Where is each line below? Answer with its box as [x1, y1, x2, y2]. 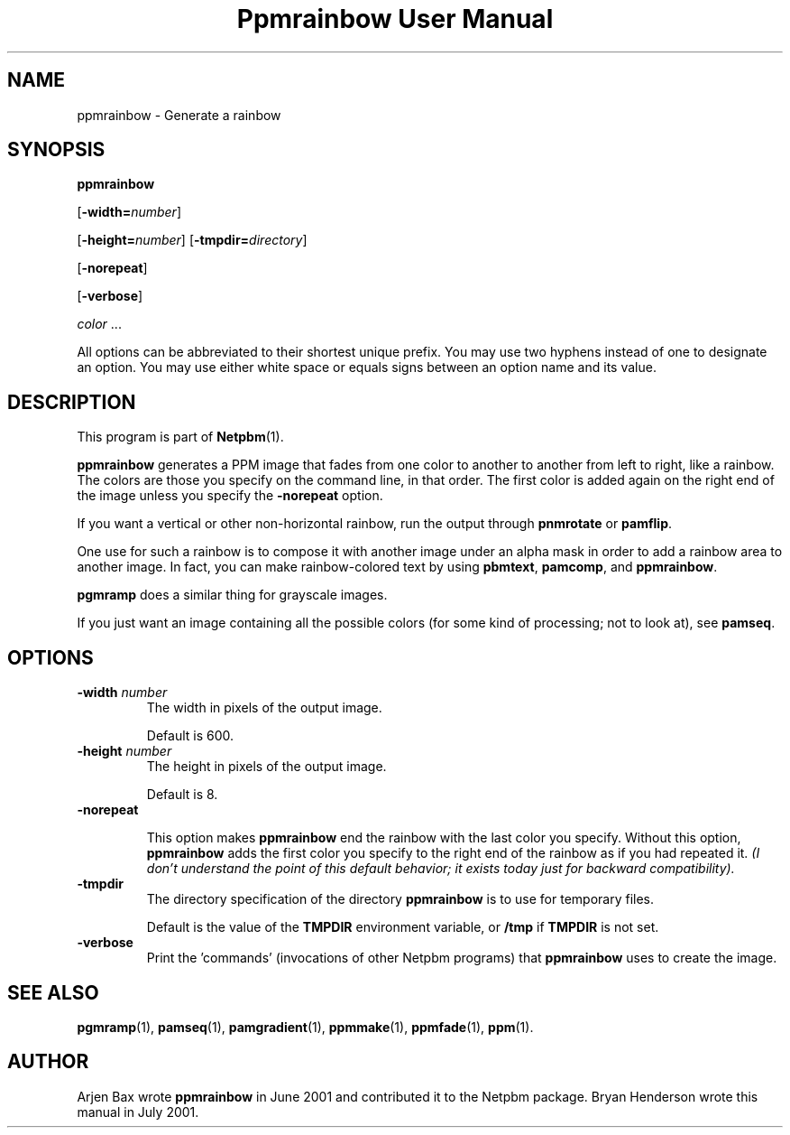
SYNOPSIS [7, 138, 106, 162]
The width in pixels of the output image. [146, 700, 382, 716]
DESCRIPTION [7, 390, 136, 414]
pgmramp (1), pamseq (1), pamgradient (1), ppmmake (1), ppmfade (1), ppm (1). [77, 1019, 534, 1035]
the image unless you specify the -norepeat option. [77, 488, 383, 504]
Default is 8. [146, 786, 218, 803]
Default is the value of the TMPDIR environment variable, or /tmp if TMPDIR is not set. [146, 919, 659, 935]
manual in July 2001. [77, 1103, 199, 1120]
